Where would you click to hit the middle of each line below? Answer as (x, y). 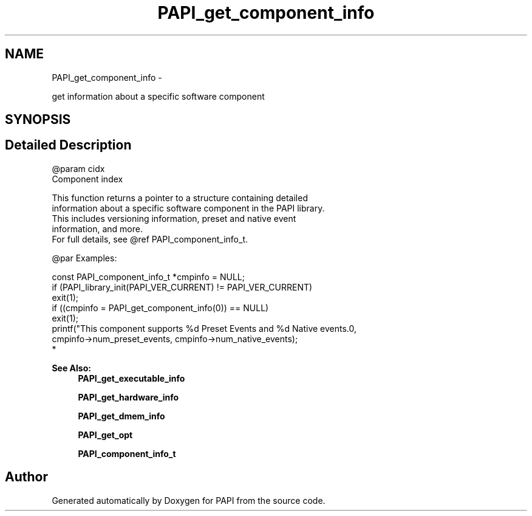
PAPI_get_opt (105, 435)
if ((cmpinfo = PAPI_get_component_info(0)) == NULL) (160, 308)
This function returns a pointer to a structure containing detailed (180, 198)
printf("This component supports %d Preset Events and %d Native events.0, (204, 328)
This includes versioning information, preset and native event (174, 218)
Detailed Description (68, 145)
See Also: (71, 368)
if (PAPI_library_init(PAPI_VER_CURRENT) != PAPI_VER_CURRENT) (182, 287)
